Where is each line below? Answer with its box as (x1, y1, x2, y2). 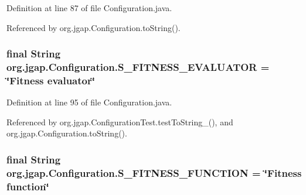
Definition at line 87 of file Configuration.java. (6, 2, 172, 13)
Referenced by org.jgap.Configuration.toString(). (6, 21, 181, 33)
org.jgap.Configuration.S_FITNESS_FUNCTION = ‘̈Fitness (6, 165, 302, 180)
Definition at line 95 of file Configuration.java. (6, 96, 172, 108)
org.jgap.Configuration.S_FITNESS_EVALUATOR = (6, 60, 270, 74)
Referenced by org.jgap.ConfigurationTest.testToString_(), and (6, 115, 233, 128)
